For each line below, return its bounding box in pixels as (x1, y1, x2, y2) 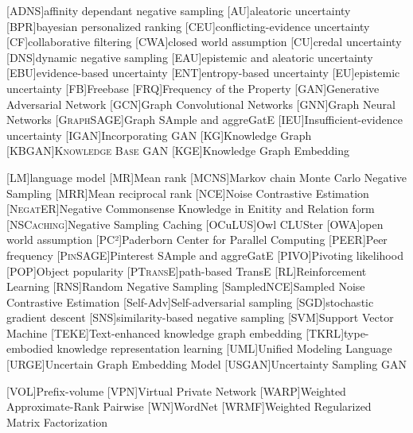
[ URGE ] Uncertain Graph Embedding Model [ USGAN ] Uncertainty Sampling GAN (6, 356, 407, 373)
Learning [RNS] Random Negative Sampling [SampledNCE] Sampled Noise (6, 278, 365, 295)
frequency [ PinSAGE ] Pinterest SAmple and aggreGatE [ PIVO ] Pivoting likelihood (6, 246, 403, 263)
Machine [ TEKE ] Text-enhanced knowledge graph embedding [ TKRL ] (6, 324, 345, 341)
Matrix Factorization (6, 413, 108, 430)
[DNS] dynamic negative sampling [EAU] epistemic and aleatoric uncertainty (6, 48, 373, 65)
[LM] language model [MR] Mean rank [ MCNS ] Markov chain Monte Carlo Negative (6, 168, 407, 185)
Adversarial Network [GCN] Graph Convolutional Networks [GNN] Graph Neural (6, 95, 395, 112)
